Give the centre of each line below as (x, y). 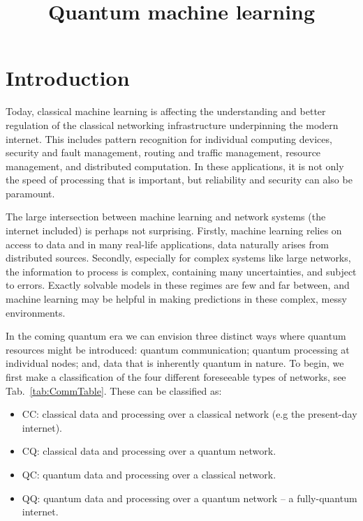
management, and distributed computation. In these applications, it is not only (175, 166)
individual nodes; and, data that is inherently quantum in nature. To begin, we (175, 363)
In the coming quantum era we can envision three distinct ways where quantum (176, 336)
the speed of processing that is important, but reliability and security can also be (179, 180)
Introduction (68, 78)
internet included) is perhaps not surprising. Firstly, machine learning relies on (174, 231)
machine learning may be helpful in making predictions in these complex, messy (176, 299)
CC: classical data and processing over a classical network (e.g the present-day (190, 414)
